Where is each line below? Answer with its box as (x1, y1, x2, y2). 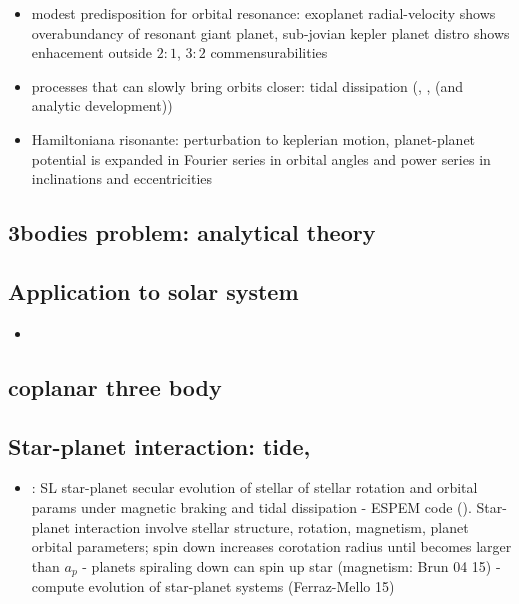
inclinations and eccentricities (31, 168, 213, 189)
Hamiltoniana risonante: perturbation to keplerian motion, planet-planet (31, 128, 476, 149)
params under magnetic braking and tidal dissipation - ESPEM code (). (31, 496, 472, 517)
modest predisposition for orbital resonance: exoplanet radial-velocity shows (31, 3, 496, 23)
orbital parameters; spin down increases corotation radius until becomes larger (31, 536, 512, 557)
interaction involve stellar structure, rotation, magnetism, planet (74, 516, 469, 537)
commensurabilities (210, 42, 328, 63)
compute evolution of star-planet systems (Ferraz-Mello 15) (31, 576, 395, 597)
